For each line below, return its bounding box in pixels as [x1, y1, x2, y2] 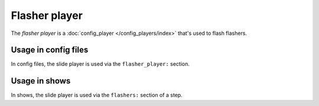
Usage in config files [11, 45, 89, 55]
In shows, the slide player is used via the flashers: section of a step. [11, 92, 183, 99]
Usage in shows [11, 76, 71, 86]
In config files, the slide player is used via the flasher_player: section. [11, 60, 190, 68]
